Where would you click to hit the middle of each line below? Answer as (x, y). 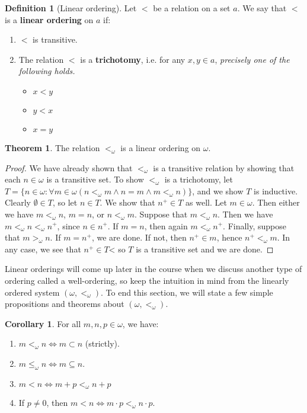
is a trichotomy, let (199, 179)
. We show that (127, 202)
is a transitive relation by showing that (224, 167)
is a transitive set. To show (95, 179)
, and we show (218, 191)
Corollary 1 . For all (43, 323)
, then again (166, 225)
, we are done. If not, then (139, 237)
